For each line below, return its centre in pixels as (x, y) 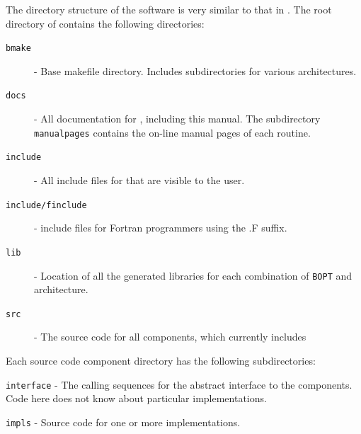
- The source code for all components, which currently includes (170, 337)
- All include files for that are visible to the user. (139, 180)
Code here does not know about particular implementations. (136, 398)
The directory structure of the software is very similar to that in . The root (169, 9)
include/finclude (46, 205)
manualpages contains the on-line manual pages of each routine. (172, 132)
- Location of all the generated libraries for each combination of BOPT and (193, 275)
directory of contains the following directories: (105, 23)
